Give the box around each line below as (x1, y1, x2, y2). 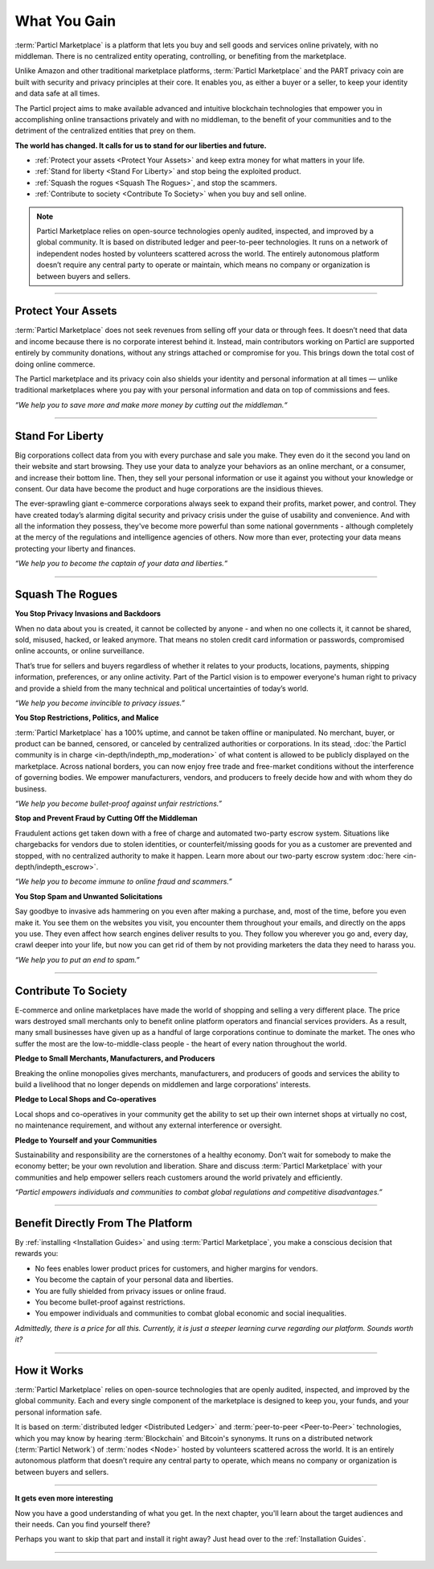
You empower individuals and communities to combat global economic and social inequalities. (35, 1308, 347, 1318)
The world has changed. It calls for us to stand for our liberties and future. (14, 141, 267, 150)
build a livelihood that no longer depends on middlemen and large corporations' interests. (14, 1079, 311, 1089)
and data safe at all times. (14, 88, 100, 98)
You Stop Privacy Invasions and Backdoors (14, 609, 161, 618)
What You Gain (14, 12, 117, 30)
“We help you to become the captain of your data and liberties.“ (14, 559, 228, 569)
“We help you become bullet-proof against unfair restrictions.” (14, 799, 223, 808)
